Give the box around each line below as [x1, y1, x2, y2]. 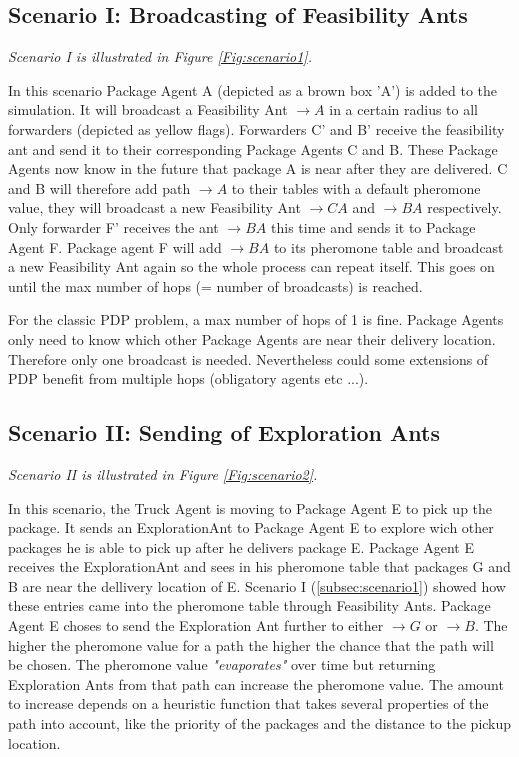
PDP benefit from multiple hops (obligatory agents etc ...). [8, 368, 369, 389]
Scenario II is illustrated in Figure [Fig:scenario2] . [8, 463, 318, 484]
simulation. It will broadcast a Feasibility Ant [8, 99, 288, 120]
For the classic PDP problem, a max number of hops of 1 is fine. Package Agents [8, 309, 504, 330]
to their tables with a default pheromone [231, 177, 481, 198]
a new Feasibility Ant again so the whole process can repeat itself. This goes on [8, 256, 495, 277]
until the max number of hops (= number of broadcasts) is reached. [8, 275, 423, 296]
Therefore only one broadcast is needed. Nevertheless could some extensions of [8, 348, 489, 369]
